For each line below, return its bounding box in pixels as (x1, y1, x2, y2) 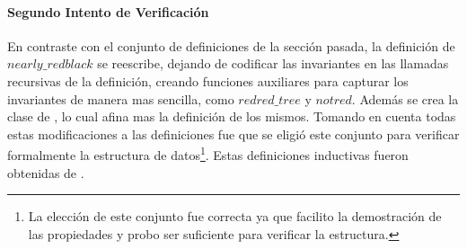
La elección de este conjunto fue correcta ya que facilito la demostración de (28, 207, 442, 226)
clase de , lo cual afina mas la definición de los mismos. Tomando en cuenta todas (7, 107, 456, 126)
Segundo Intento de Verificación (7, 2, 209, 21)
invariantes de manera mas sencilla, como (7, 89, 234, 108)
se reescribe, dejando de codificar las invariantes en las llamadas (97, 54, 449, 73)
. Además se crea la (351, 89, 459, 108)
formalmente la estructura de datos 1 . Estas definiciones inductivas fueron (7, 143, 409, 165)
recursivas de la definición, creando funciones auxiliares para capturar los (7, 71, 409, 90)
